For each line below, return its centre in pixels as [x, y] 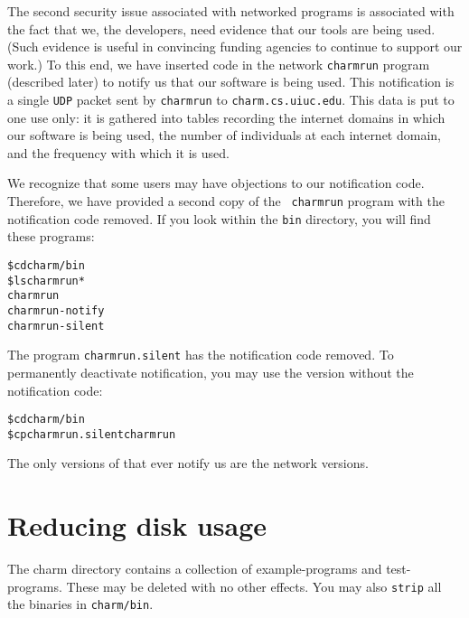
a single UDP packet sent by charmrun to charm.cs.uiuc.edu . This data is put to [231, 100]
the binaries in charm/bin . [80, 604]
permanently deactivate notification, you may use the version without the [211, 372]
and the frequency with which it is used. [118, 152]
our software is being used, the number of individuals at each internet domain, [224, 135]
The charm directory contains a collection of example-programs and [195, 569]
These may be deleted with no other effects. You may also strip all [254, 586]
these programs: [51, 236]
